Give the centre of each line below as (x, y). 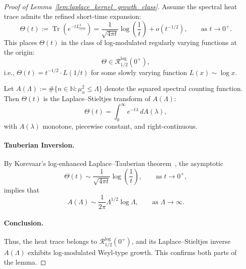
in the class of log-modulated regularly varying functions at (149, 42)
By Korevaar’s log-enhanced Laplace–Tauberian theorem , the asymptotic (114, 163)
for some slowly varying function (139, 72)
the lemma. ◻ (25, 262)
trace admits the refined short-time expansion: (73, 16)
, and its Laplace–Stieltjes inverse (181, 241)
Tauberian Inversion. (39, 145)
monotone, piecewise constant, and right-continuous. (120, 126)
